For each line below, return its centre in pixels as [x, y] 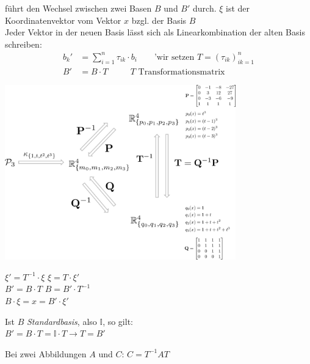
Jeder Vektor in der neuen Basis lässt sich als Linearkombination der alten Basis [155, 32]
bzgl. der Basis [159, 20]
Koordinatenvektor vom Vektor [63, 20]
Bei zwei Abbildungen [46, 353]
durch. [205, 8]
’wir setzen [174, 57]
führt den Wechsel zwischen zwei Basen [78, 8]
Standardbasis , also [62, 321]
